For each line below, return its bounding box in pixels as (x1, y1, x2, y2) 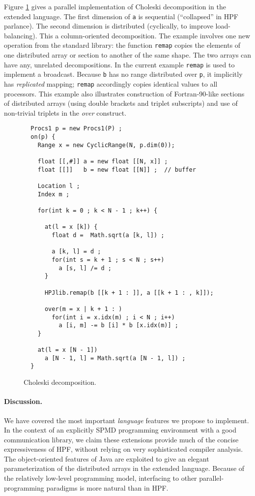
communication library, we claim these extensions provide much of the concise (4, 434, 239, 444)
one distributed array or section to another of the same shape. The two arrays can (4, 50, 252, 60)
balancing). (4, 30, 37, 40)
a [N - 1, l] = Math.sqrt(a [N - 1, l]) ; (44, 354, 186, 362)
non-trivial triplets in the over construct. (4, 107, 127, 118)
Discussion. (4, 396, 42, 406)
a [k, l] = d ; (52, 248, 101, 255)
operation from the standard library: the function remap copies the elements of (4, 40, 241, 50)
